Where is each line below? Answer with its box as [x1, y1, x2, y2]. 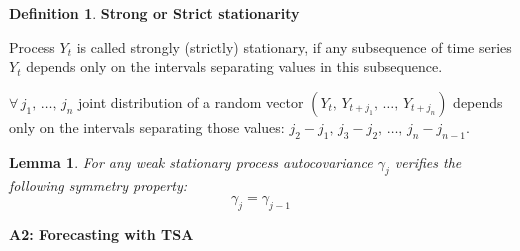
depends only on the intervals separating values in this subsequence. [26, 56, 443, 77]
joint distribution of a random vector [78, 91, 304, 112]
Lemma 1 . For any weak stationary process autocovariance [9, 151, 373, 172]
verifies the [394, 151, 462, 172]
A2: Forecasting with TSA [9, 223, 194, 244]
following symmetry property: [9, 175, 188, 196]
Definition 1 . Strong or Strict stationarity [9, 3, 300, 23]
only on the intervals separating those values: [9, 116, 285, 137]
